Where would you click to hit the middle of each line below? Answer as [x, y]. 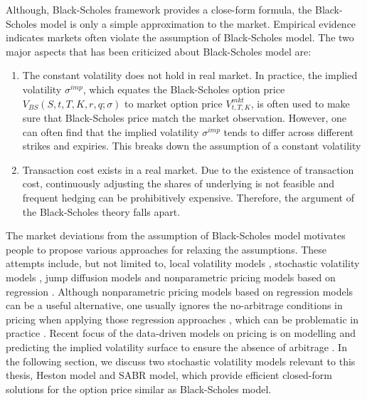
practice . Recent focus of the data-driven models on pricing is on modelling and [181, 333]
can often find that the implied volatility [111, 131]
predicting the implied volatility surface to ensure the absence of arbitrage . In [176, 347]
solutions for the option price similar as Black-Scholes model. [139, 389]
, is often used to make [300, 103]
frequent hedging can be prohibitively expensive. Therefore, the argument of [188, 197]
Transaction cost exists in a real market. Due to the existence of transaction [188, 169]
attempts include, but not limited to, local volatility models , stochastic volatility [183, 263]
